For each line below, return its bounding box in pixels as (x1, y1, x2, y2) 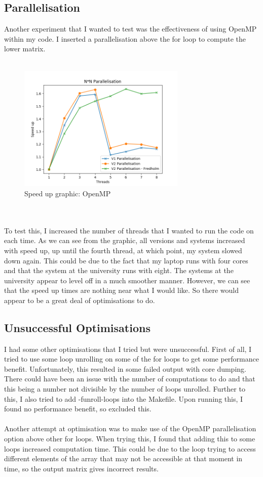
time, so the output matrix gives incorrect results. (4, 463, 159, 473)
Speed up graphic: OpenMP (24, 188, 111, 198)
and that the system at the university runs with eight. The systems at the (4, 265, 234, 276)
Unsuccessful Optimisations (4, 319, 151, 335)
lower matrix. (4, 43, 46, 54)
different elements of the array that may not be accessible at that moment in (4, 453, 243, 464)
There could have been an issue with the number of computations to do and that (4, 373, 255, 384)
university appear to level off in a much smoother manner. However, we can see (4, 275, 250, 285)
